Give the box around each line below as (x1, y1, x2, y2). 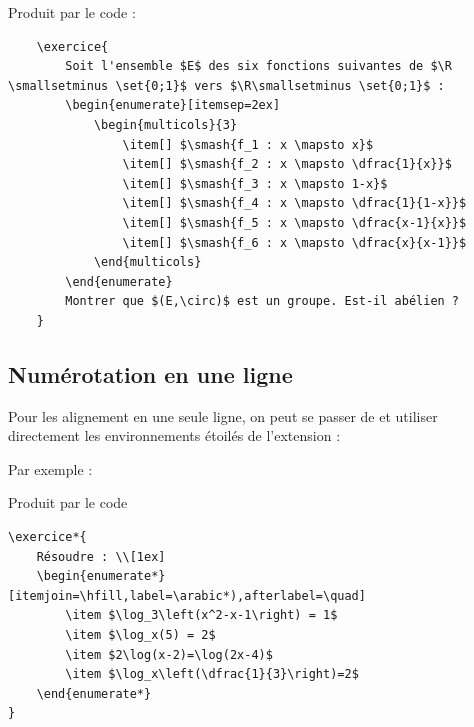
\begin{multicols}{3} (93, 117, 238, 132)
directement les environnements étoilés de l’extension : (8, 425, 341, 446)
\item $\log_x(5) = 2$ (65, 628, 216, 643)
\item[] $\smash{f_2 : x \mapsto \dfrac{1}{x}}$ (122, 157, 452, 172)
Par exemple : (8, 458, 93, 479)
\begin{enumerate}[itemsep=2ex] (65, 98, 281, 113)
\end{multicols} (93, 255, 202, 270)
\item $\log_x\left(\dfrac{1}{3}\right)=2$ (65, 667, 359, 682)
